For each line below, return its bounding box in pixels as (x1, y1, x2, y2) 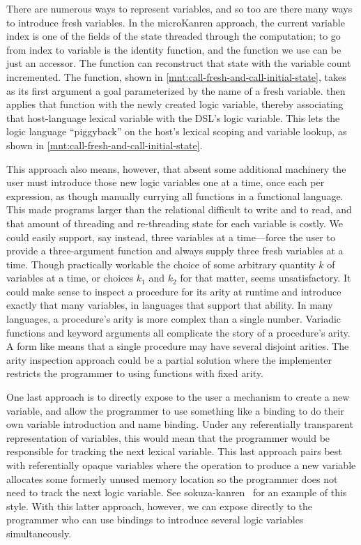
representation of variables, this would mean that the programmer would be (6, 430, 330, 445)
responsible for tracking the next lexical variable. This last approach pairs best (6, 444, 342, 459)
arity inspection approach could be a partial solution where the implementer (6, 352, 332, 367)
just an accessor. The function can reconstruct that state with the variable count (6, 56, 351, 70)
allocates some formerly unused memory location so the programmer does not (6, 471, 338, 486)
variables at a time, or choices (6, 270, 134, 285)
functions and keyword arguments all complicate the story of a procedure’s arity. (6, 325, 351, 339)
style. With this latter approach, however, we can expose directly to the (6, 498, 313, 513)
